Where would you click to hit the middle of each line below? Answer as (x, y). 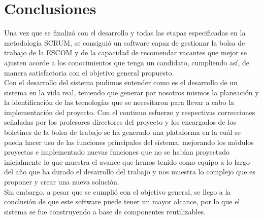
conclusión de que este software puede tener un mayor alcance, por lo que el (122, 201)
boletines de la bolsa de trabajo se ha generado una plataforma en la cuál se (122, 132)
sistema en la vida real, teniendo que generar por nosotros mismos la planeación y (131, 92)
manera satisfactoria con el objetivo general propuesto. (89, 72)
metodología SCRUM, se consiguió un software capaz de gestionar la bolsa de (125, 42)
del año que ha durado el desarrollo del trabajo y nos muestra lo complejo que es (130, 172)
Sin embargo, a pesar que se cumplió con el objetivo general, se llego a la (118, 191)
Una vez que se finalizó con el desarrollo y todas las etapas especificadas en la (125, 33)
